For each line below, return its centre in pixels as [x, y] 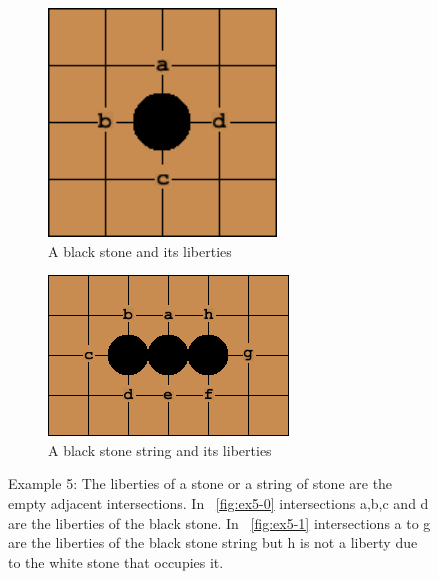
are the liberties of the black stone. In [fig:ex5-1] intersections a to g [219, 522]
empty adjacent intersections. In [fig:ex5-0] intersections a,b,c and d [218, 503]
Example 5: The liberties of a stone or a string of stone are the [200, 483]
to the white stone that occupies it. [116, 561]
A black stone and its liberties [140, 250]
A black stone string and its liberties [160, 449]
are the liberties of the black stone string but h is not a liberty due [213, 542]
